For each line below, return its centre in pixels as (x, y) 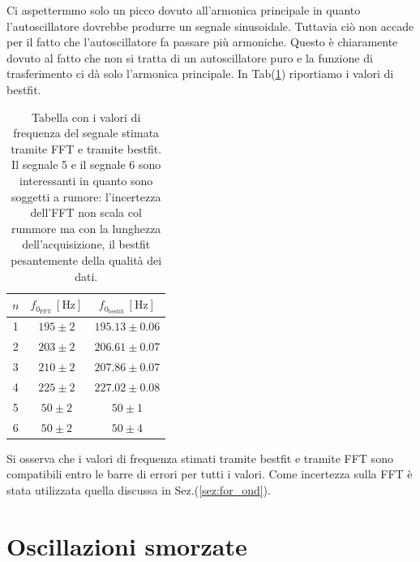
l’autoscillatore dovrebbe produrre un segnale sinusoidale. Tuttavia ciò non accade (210, 26)
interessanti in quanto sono (86, 180)
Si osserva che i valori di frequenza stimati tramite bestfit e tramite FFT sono (200, 458)
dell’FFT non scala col (86, 212)
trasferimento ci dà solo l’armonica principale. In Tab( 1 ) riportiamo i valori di (200, 73)
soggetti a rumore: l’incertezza (86, 196)
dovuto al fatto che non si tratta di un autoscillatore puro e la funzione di (190, 57)
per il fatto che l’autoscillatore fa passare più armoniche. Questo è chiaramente (202, 42)
